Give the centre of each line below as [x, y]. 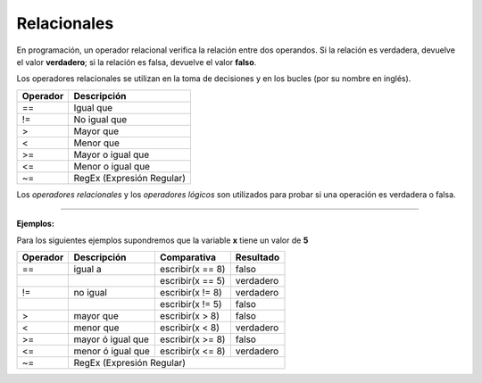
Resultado [258, 257]
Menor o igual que [112, 166]
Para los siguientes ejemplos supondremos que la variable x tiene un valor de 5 [162, 240]
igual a [87, 269]
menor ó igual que [112, 351]
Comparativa [188, 257]
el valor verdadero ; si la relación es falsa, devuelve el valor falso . [137, 62]
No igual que [100, 119]
